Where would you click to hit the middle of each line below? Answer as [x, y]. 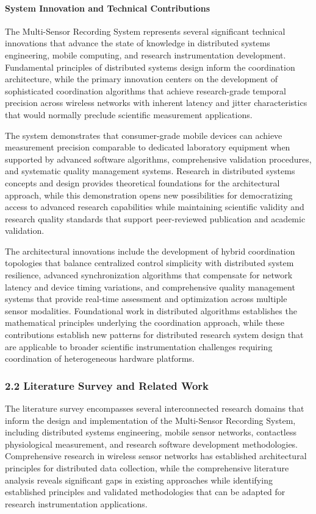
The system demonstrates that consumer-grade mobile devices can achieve [144, 135]
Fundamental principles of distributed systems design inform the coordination [150, 67]
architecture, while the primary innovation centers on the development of [142, 79]
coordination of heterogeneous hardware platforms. [100, 358]
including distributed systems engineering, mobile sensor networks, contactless [151, 432]
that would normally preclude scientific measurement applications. [129, 114]
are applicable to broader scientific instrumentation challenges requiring [139, 346]
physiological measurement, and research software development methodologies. [152, 444]
